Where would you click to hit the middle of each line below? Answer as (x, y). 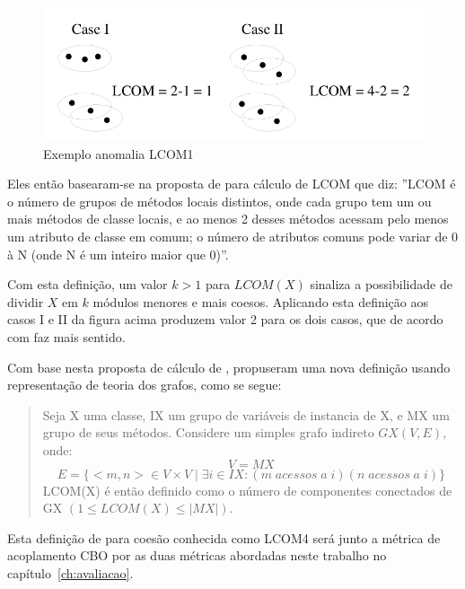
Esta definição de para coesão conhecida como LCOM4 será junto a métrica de (224, 537)
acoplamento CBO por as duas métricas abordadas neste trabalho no (197, 555)
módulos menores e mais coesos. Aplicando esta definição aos (261, 301)
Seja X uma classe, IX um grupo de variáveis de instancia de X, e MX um (246, 414)
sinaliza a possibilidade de (381, 284)
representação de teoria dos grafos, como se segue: (145, 385)
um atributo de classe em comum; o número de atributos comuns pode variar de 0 (233, 236)
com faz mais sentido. (66, 336)
